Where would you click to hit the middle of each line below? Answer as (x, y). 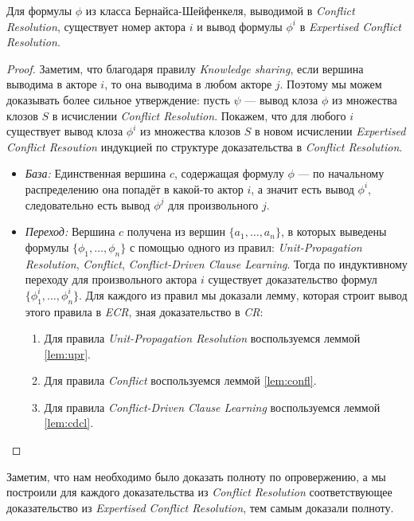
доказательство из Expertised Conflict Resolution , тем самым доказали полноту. (200, 507)
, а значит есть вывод (303, 188)
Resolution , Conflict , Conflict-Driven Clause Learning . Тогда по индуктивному (216, 263)
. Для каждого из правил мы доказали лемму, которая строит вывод (243, 294)
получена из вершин (176, 231)
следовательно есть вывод (88, 204)
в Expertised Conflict (350, 26)
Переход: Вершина (70, 231)
